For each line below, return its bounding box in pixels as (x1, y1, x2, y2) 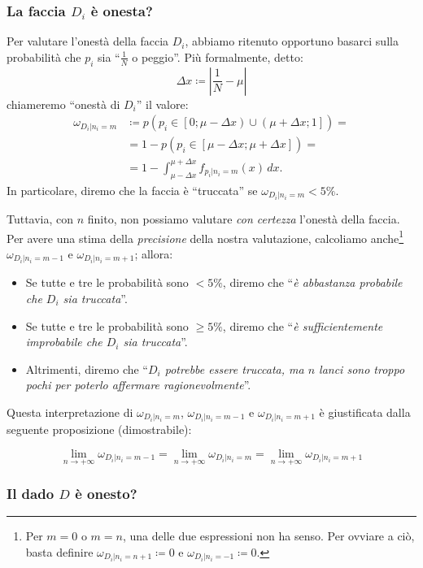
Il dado (7, 483, 55, 504)
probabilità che (7, 48, 81, 65)
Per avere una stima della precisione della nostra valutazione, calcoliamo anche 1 (7, 227, 404, 246)
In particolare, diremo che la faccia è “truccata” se (7, 181, 258, 198)
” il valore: (136, 95, 189, 112)
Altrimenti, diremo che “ (25, 360, 148, 377)
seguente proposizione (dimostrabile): (7, 421, 192, 438)
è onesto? (75, 483, 137, 504)
